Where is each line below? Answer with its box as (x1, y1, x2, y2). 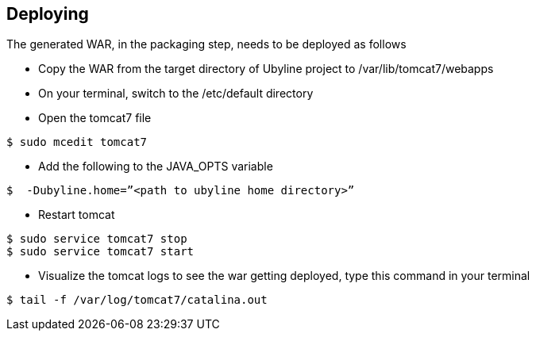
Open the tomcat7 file (38, 111, 152, 125)
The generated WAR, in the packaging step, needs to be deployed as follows (6, 37, 407, 52)
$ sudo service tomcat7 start (6, 245, 195, 258)
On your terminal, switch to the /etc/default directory (38, 86, 314, 101)
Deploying (6, 4, 89, 24)
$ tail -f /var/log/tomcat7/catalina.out (6, 293, 268, 307)
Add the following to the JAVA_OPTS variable (38, 159, 273, 174)
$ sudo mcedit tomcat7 (6, 136, 148, 149)
